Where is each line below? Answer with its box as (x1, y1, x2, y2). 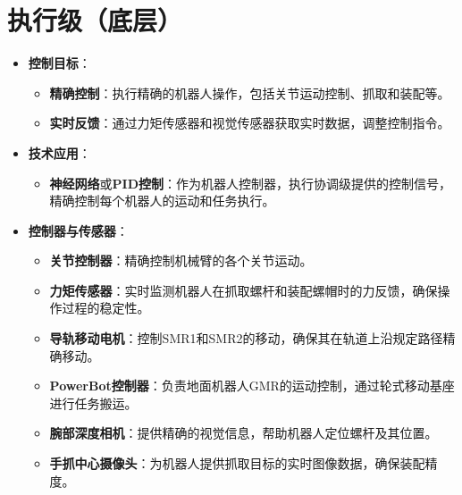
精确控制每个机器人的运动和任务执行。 (49, 191, 275, 210)
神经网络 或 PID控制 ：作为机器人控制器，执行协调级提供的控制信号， (49, 173, 452, 192)
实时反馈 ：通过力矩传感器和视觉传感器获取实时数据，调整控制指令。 (49, 113, 450, 132)
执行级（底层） (7, 2, 183, 38)
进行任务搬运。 (49, 393, 138, 412)
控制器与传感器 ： (28, 221, 129, 239)
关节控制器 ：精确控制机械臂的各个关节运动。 (49, 251, 313, 270)
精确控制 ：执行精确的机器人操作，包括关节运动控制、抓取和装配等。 (49, 83, 450, 102)
